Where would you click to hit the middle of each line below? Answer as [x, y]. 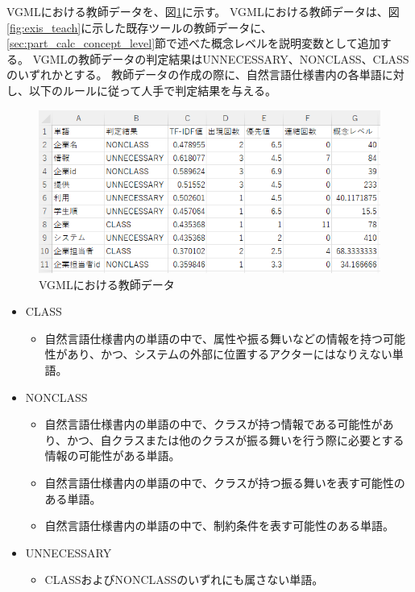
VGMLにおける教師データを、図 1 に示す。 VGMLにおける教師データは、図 [203, 11]
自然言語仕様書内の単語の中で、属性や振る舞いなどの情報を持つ [214, 338]
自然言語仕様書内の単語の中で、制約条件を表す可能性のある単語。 [220, 526]
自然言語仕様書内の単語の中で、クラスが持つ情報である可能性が [214, 424]
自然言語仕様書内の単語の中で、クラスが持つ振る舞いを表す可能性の [225, 482]
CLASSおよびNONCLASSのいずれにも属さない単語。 [184, 580]
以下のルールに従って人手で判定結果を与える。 [152, 90]
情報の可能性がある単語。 [112, 455]
